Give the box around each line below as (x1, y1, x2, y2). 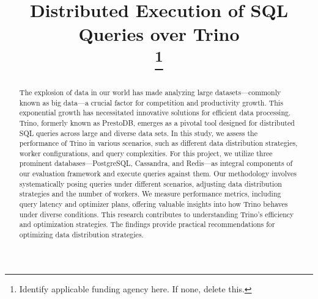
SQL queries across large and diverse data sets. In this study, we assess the (19, 128, 257, 138)
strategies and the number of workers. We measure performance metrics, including (19, 189, 281, 199)
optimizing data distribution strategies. (19, 229, 144, 240)
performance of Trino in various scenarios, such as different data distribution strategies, (19, 138, 298, 148)
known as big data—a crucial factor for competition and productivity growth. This (19, 97, 283, 107)
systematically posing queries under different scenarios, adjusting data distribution (19, 178, 282, 189)
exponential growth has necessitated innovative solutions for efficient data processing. (19, 107, 291, 118)
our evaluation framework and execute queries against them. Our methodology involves (19, 168, 297, 179)
